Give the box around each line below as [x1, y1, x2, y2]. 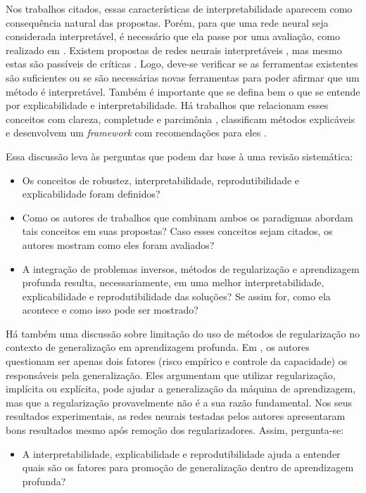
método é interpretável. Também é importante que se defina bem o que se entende [6, 84, 360, 98]
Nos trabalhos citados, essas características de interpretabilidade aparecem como [6, 1, 353, 15]
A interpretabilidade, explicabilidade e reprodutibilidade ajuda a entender [22, 446, 341, 461]
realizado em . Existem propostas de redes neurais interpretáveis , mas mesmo [6, 42, 342, 57]
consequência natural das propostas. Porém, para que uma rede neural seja [6, 15, 329, 30]
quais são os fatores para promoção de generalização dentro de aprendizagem [22, 460, 354, 475]
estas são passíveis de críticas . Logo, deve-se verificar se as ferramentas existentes [6, 56, 358, 71]
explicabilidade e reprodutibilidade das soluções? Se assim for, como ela [22, 288, 331, 303]
